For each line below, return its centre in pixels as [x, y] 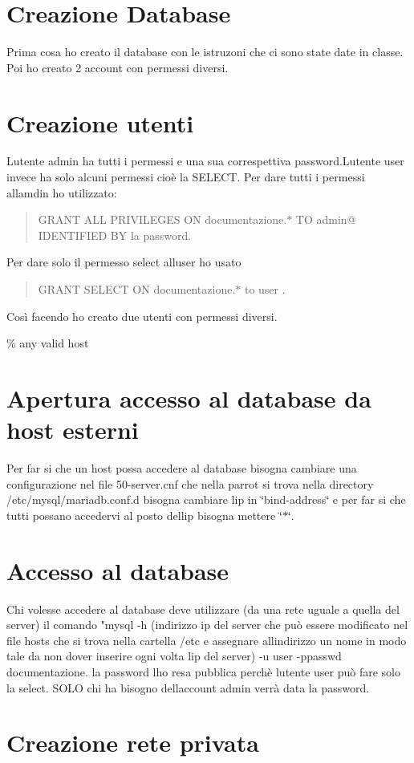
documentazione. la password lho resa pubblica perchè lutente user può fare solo [203, 671]
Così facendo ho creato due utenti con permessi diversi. [142, 316]
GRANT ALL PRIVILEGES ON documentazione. [162, 219]
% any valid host [48, 343]
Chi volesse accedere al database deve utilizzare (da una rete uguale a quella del [203, 609]
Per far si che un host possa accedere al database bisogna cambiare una [182, 468]
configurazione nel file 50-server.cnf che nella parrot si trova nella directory [190, 483]
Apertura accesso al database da [189, 398]
